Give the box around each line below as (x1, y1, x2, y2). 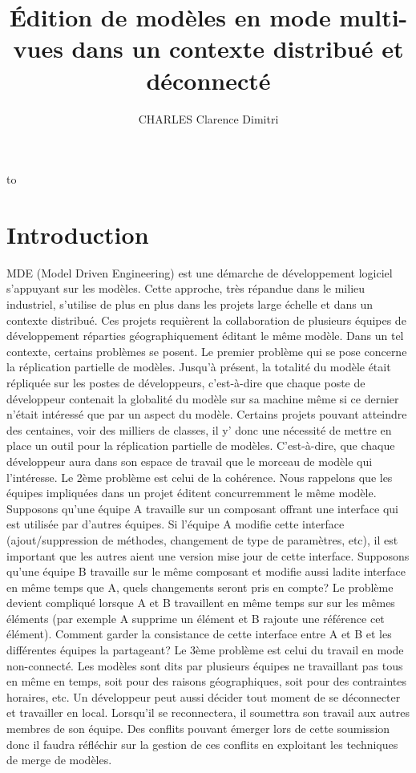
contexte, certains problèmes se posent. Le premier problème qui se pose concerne (6, 342, 407, 359)
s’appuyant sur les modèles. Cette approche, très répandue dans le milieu (6, 280, 366, 297)
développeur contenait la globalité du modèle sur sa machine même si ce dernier (6, 390, 399, 407)
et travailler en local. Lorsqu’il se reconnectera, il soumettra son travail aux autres (6, 704, 410, 721)
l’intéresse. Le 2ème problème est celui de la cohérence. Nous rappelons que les (6, 468, 393, 485)
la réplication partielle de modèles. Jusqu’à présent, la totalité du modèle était (6, 358, 391, 375)
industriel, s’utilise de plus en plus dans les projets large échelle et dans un (6, 296, 373, 312)
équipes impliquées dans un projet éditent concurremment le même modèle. (6, 484, 377, 501)
